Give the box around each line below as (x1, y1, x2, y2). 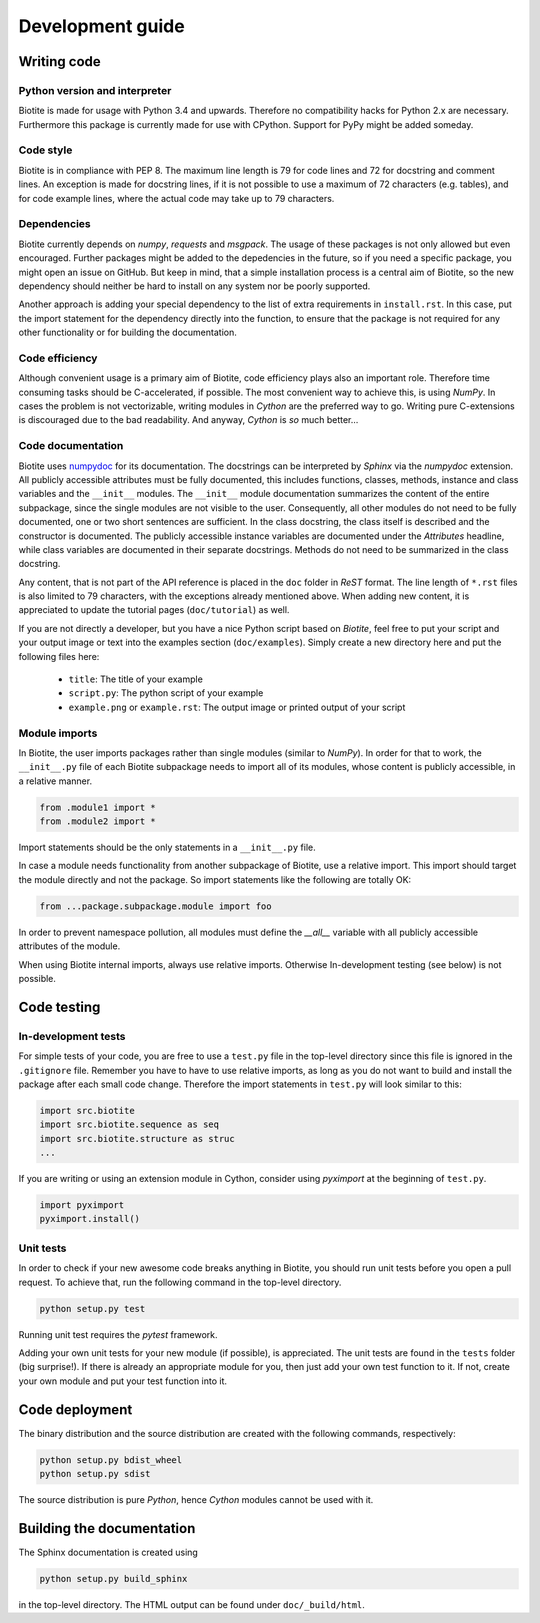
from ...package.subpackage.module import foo (39, 900, 272, 912)
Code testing (18, 998, 101, 1015)
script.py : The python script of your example (68, 687, 264, 699)
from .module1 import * (39, 801, 157, 813)
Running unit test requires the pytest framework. (18, 1328, 219, 1340)
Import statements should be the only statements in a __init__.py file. (18, 841, 316, 854)
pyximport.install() (39, 1213, 140, 1225)
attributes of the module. (18, 940, 121, 952)
